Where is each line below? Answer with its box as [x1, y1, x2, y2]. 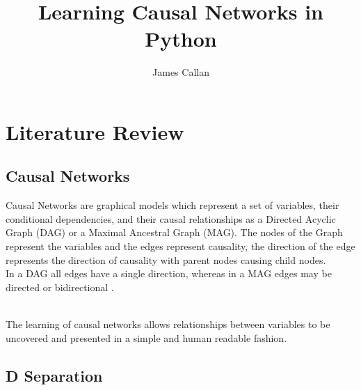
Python [145, 24, 217, 53]
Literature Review [6, 117, 184, 146]
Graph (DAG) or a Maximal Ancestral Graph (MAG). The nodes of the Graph [6, 225, 343, 240]
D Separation [6, 364, 103, 386]
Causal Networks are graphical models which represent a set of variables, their [6, 198, 339, 212]
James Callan [152, 65, 209, 79]
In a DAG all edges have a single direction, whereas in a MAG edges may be [6, 266, 332, 281]
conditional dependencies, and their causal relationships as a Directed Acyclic [6, 211, 336, 226]
